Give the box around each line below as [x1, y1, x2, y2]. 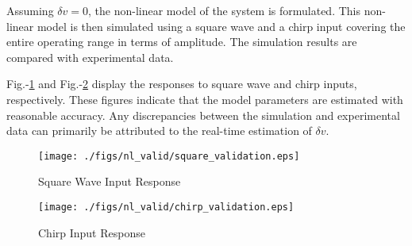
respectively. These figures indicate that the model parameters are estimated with [6, 90, 403, 107]
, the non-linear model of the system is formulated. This [88, 2, 360, 18]
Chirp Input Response [38, 224, 145, 240]
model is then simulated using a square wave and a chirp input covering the [37, 17, 406, 34]
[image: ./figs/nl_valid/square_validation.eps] [38, 150, 300, 162]
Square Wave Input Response [38, 173, 181, 190]
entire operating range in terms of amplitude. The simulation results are [6, 33, 357, 50]
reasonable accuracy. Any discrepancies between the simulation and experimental [6, 106, 400, 123]
